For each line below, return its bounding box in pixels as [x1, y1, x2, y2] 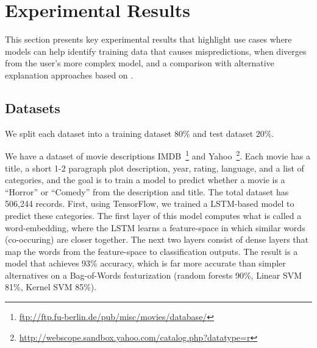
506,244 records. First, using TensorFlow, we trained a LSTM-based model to [5, 197, 294, 210]
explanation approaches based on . [5, 68, 134, 81]
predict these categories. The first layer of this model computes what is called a [5, 209, 302, 221]
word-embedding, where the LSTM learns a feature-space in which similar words [5, 221, 305, 234]
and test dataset [193, 127, 254, 139]
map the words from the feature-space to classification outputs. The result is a [5, 245, 298, 257]
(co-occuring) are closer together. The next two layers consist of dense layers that [5, 233, 309, 246]
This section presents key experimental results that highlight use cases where [5, 33, 292, 46]
